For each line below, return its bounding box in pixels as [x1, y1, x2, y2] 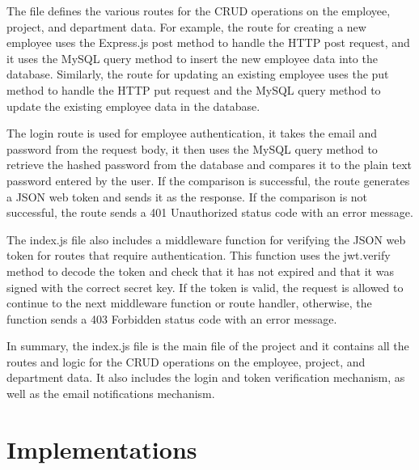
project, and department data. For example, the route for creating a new [6, 18, 366, 35]
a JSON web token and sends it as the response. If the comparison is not [6, 188, 368, 205]
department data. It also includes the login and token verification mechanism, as [6, 369, 405, 386]
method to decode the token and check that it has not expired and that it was [6, 262, 394, 279]
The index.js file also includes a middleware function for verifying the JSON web [6, 231, 406, 248]
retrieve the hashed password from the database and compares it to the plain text [6, 156, 413, 173]
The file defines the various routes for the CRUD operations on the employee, [6, 2, 391, 19]
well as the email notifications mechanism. [6, 385, 215, 402]
